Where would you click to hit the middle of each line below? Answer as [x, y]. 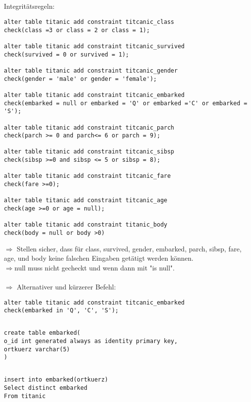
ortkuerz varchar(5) [37, 349]
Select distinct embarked [46, 388]
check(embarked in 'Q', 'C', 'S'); [61, 311]
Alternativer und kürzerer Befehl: [66, 287]
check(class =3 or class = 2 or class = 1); [77, 30]
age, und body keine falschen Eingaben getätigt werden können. [99, 258]
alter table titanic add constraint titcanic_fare [87, 176]
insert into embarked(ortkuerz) [56, 380]
